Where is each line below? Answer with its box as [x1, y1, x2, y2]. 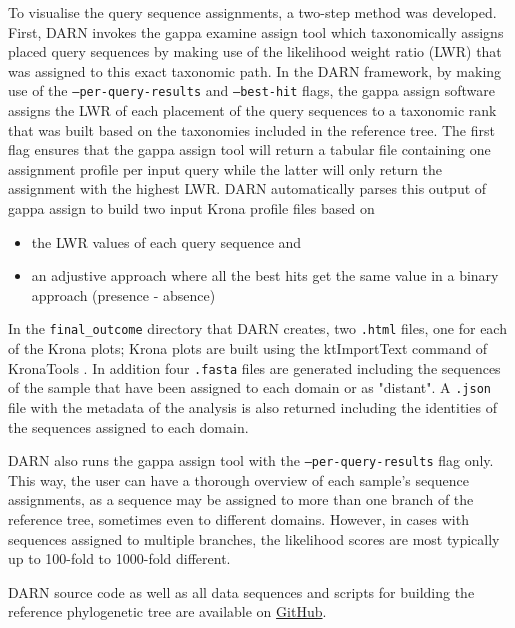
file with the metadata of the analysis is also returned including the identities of [8, 396, 497, 417]
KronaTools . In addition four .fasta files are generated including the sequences [8, 357, 501, 378]
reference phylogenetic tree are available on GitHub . [8, 601, 327, 622]
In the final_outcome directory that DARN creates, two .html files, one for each [8, 318, 507, 339]
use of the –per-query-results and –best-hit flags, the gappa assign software [8, 80, 495, 101]
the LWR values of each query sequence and [31, 231, 302, 252]
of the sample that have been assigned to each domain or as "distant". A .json [8, 377, 491, 398]
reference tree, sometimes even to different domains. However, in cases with [8, 508, 469, 529]
